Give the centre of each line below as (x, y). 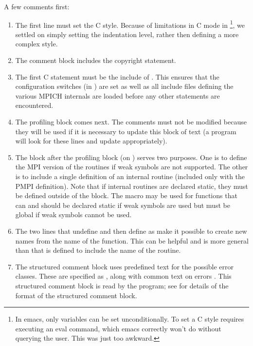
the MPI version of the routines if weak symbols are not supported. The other (132, 167)
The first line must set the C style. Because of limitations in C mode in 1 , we (130, 24)
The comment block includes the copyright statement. (96, 60)
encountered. (34, 105)
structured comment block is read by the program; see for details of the (122, 285)
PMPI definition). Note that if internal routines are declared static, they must (132, 186)
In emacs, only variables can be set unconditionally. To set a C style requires (130, 319)
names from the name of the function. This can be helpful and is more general (132, 240)
